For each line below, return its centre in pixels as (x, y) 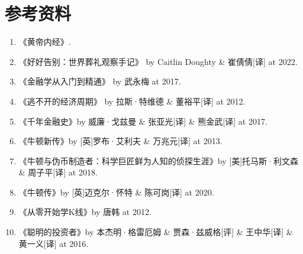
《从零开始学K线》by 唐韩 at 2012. (85, 212)
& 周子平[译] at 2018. (58, 172)
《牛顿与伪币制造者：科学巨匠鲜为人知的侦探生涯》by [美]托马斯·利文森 (158, 160)
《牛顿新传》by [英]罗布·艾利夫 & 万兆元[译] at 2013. (120, 141)
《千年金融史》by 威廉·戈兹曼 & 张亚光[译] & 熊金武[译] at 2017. (143, 121)
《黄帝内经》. (45, 42)
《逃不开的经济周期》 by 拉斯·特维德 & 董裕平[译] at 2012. (132, 101)
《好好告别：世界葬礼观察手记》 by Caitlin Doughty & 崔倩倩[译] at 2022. (158, 61)
